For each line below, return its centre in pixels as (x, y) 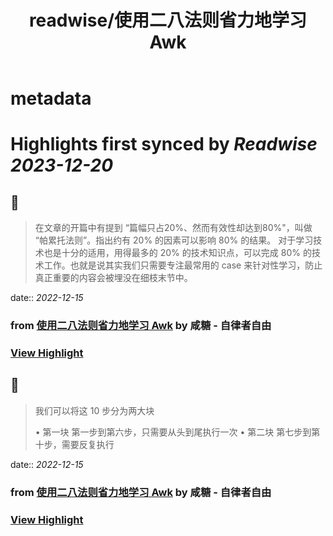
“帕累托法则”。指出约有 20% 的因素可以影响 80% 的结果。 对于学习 (174, 240)
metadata (51, 98)
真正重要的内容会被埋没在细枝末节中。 (113, 278)
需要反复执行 (88, 444)
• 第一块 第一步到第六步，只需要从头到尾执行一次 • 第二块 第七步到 (173, 432)
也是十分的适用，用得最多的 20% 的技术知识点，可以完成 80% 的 (177, 253)
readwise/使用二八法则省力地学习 (168, 20)
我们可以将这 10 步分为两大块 (94, 410)
